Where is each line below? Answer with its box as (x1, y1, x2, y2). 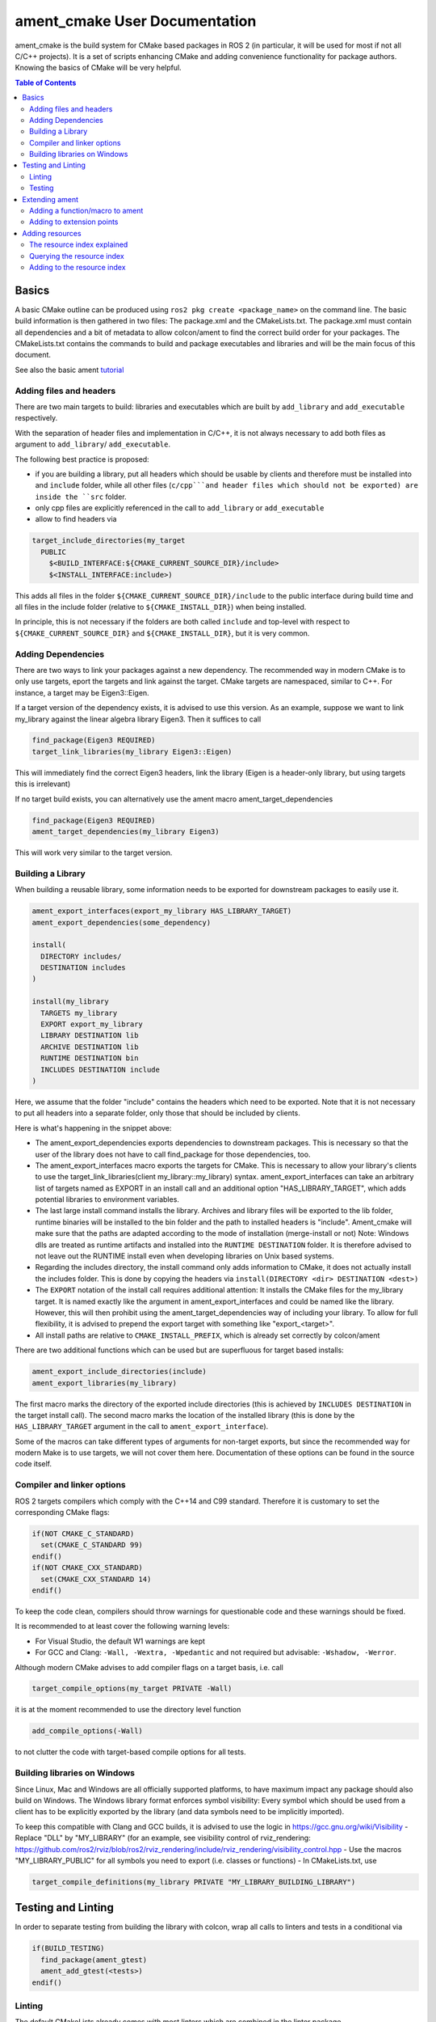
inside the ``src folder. (35, 492, 127, 501)
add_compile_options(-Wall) (31, 1727, 143, 1736)
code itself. (15, 1459, 52, 1469)
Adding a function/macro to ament (29, 206, 144, 216)
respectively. (15, 413, 58, 423)
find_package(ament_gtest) (40, 1955, 148, 1965)
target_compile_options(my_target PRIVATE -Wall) (31, 1684, 233, 1694)
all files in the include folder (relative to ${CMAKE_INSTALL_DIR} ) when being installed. (15, 603, 307, 612)
